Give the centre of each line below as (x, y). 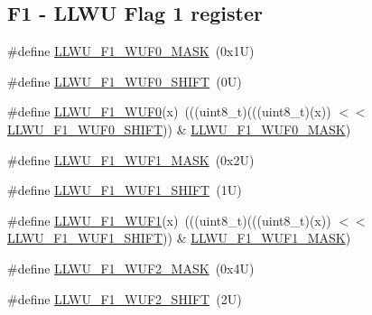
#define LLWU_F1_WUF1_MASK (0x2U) (131, 159)
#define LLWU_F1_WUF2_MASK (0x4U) (131, 268)
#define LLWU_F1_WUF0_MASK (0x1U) (131, 51)
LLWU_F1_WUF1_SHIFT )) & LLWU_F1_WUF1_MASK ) (179, 238)
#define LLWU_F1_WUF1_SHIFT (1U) (125, 190)
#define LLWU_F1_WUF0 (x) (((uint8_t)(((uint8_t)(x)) (169, 111)
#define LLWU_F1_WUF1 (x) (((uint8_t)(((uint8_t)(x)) (169, 220)
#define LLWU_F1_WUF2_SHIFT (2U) (125, 298)
